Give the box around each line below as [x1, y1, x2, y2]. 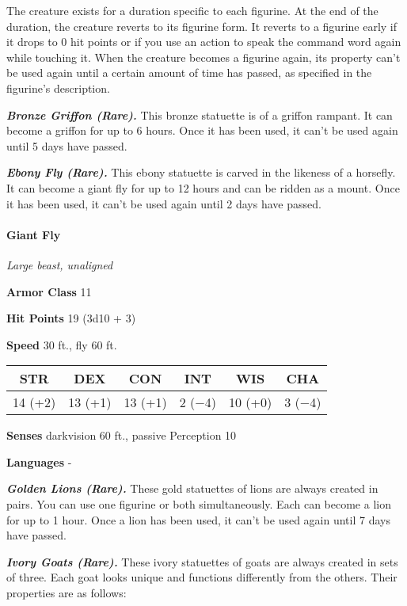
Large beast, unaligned [6, 256, 113, 273]
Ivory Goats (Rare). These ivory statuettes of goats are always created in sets [6, 553, 398, 570]
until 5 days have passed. [6, 137, 127, 154]
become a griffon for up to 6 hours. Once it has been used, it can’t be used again [6, 122, 398, 139]
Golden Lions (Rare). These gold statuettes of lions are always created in [6, 480, 378, 497]
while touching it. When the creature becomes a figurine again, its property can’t [6, 48, 401, 65]
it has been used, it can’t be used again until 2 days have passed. [6, 195, 321, 212]
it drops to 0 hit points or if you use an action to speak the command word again [6, 33, 401, 50]
